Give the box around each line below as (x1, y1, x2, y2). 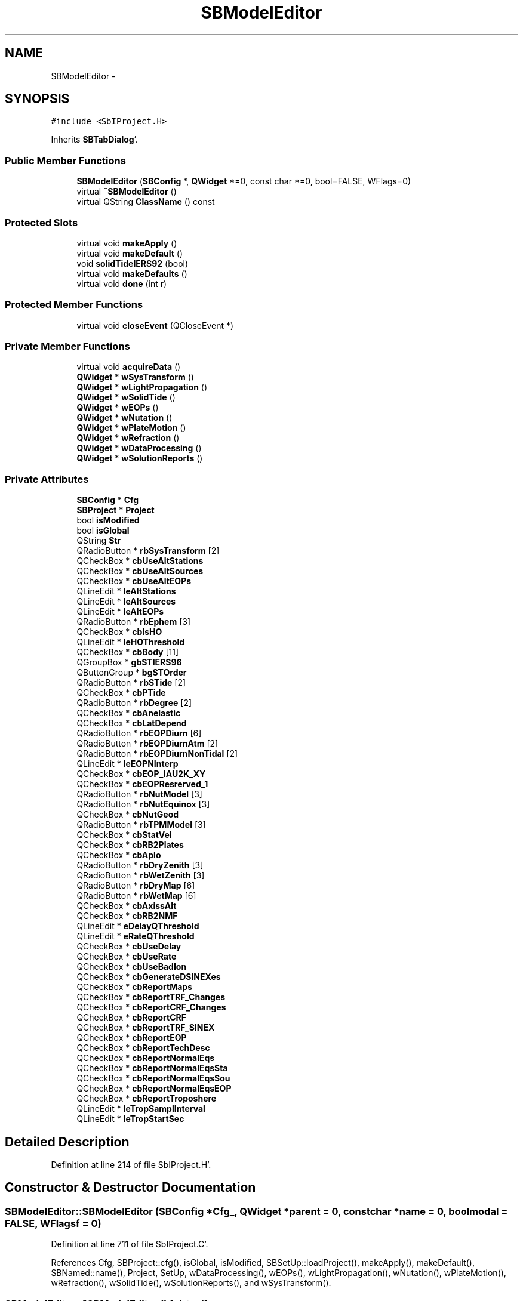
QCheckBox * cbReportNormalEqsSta (76, 1063, 228, 1074)
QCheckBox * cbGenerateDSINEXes (76, 972, 221, 982)
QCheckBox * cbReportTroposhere (76, 1093, 217, 1104)
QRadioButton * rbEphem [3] (76, 616, 190, 627)
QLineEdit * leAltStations (76, 586, 176, 597)
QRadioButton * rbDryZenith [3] (76, 860, 204, 871)
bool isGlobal (76, 525, 130, 536)
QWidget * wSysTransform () (76, 372, 194, 383)
